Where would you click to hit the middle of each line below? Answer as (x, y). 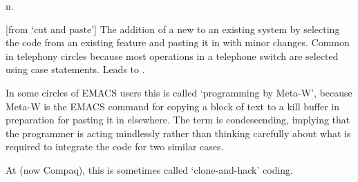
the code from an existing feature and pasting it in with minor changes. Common (178, 42)
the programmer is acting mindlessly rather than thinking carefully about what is (178, 133)
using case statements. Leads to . (75, 69)
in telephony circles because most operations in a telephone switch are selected (172, 55)
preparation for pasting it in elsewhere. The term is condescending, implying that (178, 120)
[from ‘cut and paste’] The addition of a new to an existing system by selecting (173, 29)
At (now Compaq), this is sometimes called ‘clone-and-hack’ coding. (149, 169)
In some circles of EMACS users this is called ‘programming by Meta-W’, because (179, 92)
